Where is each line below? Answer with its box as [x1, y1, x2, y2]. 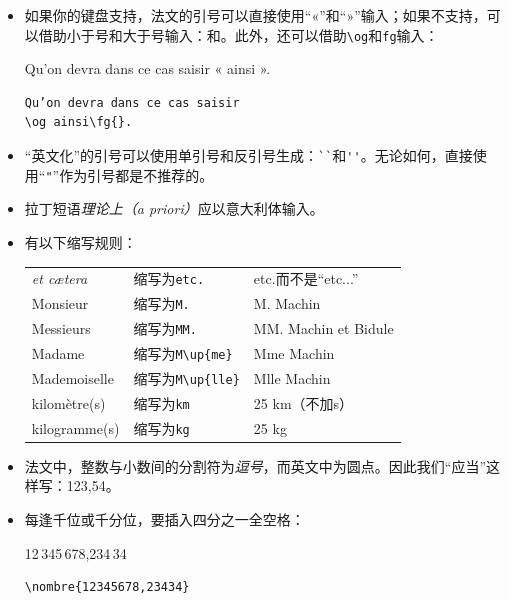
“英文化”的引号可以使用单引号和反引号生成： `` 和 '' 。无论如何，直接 [24, 145, 473, 166]
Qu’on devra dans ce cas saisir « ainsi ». [24, 58, 271, 79]
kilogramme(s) [31, 417, 120, 438]
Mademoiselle [31, 367, 114, 388]
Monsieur [31, 293, 89, 314]
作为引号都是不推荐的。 [59, 164, 214, 185]
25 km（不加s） [253, 392, 354, 413]
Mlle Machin [253, 367, 331, 388]
